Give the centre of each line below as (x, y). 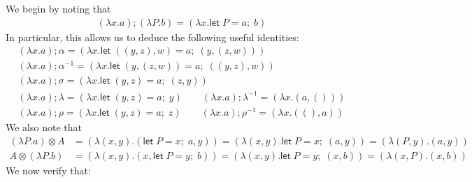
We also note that (44, 127)
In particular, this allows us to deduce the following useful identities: (152, 37)
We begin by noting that (58, 8)
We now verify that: (48, 170)
